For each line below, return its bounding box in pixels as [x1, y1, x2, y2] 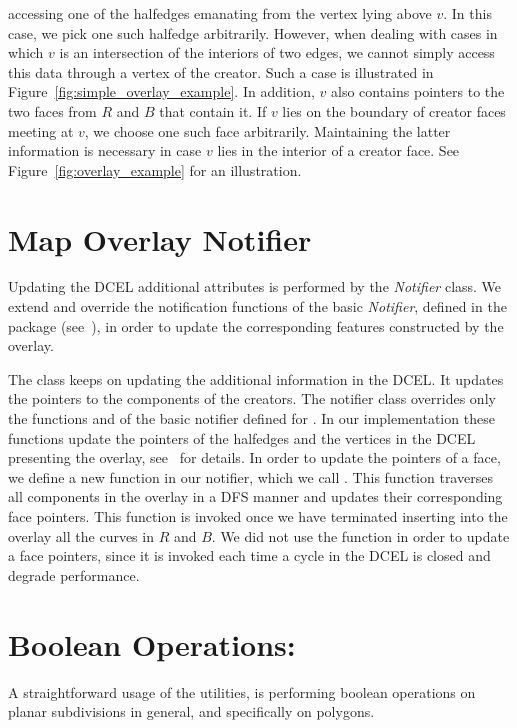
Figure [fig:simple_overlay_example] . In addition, [8, 81, 315, 102]
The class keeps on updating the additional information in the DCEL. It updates [8, 368, 504, 389]
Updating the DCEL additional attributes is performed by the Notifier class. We [8, 276, 502, 297]
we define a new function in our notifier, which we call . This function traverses [8, 466, 493, 487]
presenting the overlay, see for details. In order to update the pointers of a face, [8, 447, 501, 468]
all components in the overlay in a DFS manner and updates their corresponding [8, 486, 503, 507]
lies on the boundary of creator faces [282, 100, 506, 121]
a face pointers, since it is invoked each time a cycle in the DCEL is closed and [8, 545, 491, 566]
